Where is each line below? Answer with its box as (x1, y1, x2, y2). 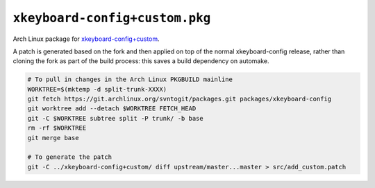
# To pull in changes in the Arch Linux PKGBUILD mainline (27, 76, 233, 83)
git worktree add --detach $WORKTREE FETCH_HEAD (27, 105, 197, 112)
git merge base (27, 134, 79, 142)
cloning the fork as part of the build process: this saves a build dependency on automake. (12, 57, 269, 65)
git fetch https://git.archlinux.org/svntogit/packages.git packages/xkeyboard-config (27, 95, 332, 103)
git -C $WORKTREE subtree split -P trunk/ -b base (27, 114, 204, 122)
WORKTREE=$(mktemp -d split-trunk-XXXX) (27, 85, 167, 93)
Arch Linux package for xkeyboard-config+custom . (12, 35, 160, 43)
